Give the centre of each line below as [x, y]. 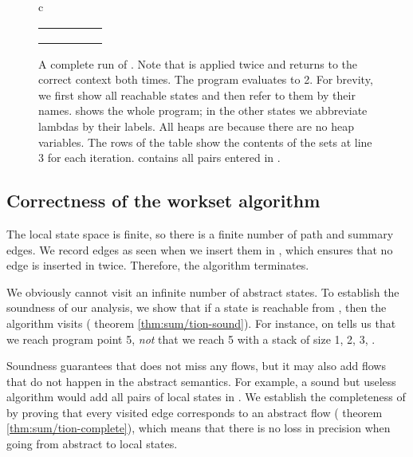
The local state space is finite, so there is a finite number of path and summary [200, 233]
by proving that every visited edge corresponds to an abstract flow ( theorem [195, 412]
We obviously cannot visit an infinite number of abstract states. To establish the [203, 292]
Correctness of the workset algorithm [163, 201]
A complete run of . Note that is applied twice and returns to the [198, 63]
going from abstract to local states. [92, 444]
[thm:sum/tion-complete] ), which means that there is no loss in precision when [199, 428]
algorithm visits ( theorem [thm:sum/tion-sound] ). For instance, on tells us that [201, 323]
